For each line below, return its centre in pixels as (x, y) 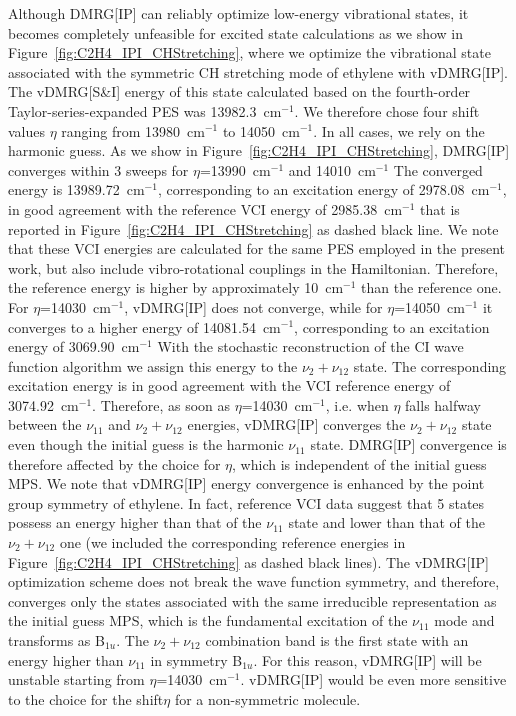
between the (45, 424)
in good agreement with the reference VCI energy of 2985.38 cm (205, 208)
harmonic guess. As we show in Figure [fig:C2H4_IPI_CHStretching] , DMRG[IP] (259, 150)
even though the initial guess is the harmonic (146, 444)
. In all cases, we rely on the (399, 130)
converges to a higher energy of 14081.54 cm (144, 326)
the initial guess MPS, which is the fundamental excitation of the (208, 620)
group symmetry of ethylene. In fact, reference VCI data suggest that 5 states (246, 502)
